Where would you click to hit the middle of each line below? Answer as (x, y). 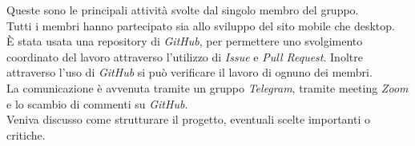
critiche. (26, 134)
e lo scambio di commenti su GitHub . (97, 103)
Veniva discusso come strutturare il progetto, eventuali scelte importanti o (189, 119)
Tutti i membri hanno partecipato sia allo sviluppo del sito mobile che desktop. (201, 25)
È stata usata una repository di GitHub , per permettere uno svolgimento (185, 41)
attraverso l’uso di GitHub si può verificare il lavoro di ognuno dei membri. (189, 72)
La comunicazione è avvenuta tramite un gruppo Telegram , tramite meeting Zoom (207, 87)
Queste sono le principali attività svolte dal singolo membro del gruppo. (183, 10)
